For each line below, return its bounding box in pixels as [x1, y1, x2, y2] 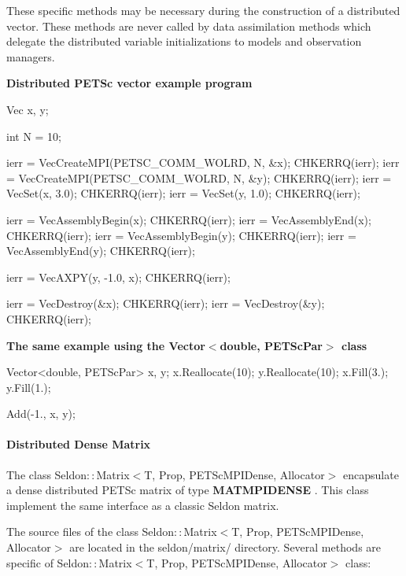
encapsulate [342, 466, 399, 482]
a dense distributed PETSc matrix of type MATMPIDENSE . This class [6, 482, 369, 498]
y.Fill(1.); [6, 378, 51, 395]
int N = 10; [6, 127, 61, 144]
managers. [6, 48, 55, 65]
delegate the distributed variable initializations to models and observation [6, 33, 362, 50]
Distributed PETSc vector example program [6, 75, 253, 91]
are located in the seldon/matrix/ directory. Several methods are [69, 539, 382, 556]
